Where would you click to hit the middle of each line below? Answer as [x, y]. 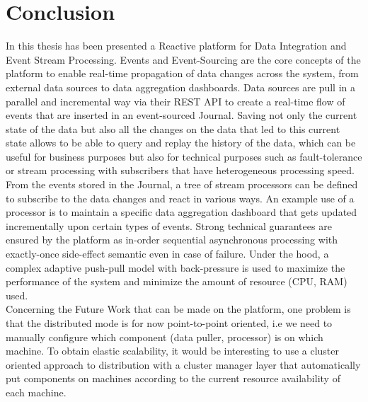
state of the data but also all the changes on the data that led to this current [173, 128]
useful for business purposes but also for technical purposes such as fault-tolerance [184, 156]
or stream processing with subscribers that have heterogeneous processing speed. [180, 170]
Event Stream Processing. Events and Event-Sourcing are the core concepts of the [183, 59]
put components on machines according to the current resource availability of [173, 378]
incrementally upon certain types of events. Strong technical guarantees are [169, 225]
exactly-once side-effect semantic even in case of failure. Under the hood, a [167, 254]
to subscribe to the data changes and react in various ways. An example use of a [180, 198]
